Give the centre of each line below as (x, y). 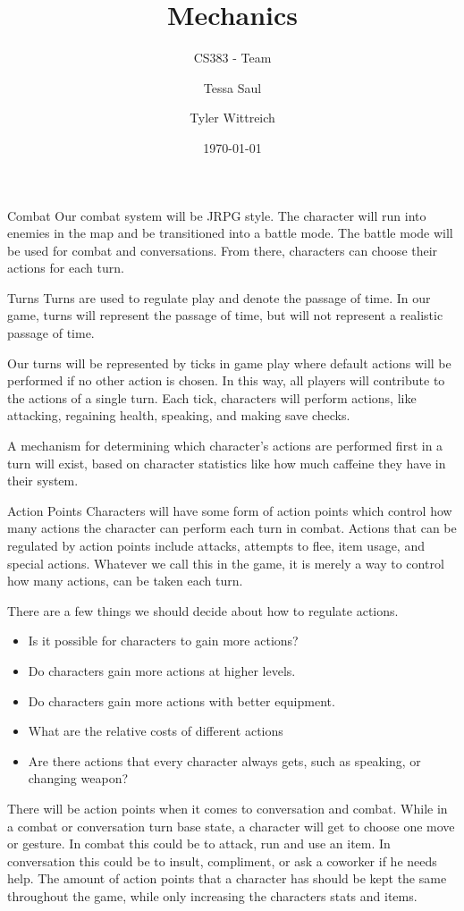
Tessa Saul (232, 87)
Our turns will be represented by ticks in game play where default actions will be (229, 363)
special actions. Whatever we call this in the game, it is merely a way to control (226, 563)
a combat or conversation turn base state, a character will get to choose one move (231, 826)
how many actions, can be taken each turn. (125, 581)
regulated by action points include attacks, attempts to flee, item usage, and (216, 545)
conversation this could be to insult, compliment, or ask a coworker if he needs (222, 860)
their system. (43, 481)
